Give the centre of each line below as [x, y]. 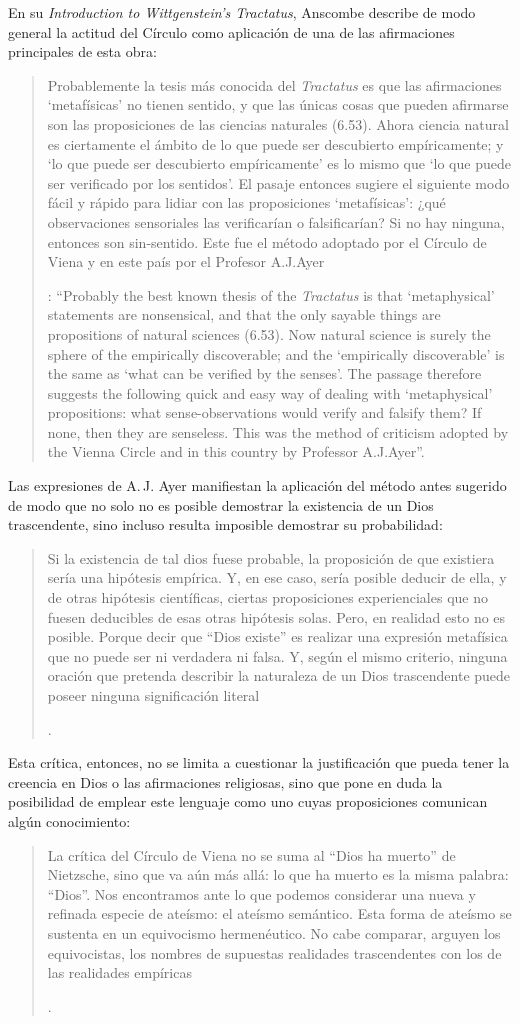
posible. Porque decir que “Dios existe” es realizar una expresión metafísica [277, 636]
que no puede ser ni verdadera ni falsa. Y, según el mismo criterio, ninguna [277, 655]
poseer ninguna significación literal [153, 695]
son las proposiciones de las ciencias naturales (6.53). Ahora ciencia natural [278, 123]
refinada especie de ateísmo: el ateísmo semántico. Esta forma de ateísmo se [279, 913]
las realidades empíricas [119, 972]
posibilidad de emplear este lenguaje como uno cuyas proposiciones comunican [248, 801]
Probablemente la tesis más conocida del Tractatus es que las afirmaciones [274, 84]
